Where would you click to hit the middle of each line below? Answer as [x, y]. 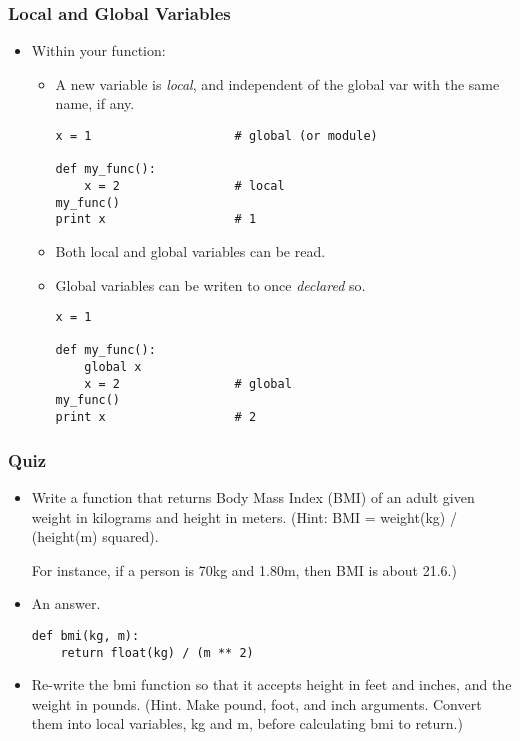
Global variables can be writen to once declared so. [210, 284]
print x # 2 [156, 417]
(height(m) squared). [95, 536]
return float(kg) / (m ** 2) [157, 652]
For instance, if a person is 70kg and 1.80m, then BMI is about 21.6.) [244, 569]
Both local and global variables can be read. [190, 250]
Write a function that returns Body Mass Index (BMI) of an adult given [253, 496]
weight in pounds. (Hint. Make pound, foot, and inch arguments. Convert [256, 703]
